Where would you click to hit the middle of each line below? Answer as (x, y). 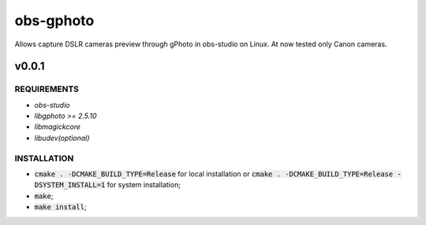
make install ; (60, 207)
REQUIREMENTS (47, 89)
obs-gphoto (54, 20)
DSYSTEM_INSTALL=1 (70, 185)
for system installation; (144, 185)
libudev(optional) (62, 138)
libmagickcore (58, 127)
